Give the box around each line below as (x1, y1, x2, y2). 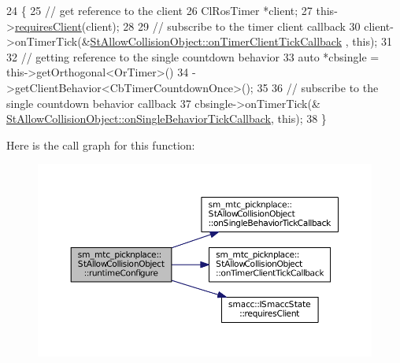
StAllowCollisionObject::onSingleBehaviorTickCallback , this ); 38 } (6, 110, 327, 127)
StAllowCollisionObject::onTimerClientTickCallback (90, 33, 343, 50)
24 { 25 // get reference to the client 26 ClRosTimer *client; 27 (6, 2, 313, 18)
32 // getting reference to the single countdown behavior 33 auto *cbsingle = (6, 48, 380, 65)
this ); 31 (352, 33, 392, 50)
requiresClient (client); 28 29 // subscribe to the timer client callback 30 (14, 17, 361, 34)
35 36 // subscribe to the (257, 79, 379, 95)
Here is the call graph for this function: (6, 136, 195, 153)
